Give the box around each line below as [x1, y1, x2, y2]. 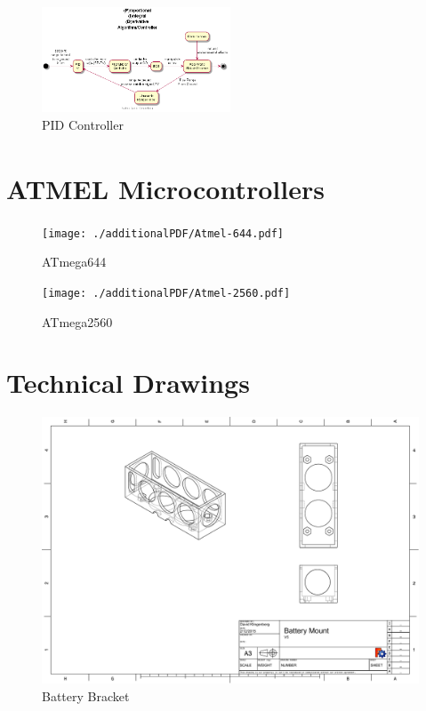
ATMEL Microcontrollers [6, 171, 325, 207]
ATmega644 [42, 252, 107, 271]
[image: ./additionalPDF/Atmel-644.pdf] [42, 227, 285, 240]
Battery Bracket [42, 686, 130, 705]
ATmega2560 [42, 312, 113, 331]
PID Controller [42, 115, 124, 133]
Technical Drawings [6, 364, 250, 401]
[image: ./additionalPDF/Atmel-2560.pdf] [42, 286, 291, 300]
